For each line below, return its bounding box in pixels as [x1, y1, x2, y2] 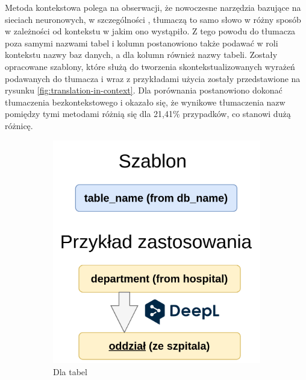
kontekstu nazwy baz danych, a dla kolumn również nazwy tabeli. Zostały [5, 48, 278, 61]
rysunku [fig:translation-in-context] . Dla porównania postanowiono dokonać [5, 84, 283, 97]
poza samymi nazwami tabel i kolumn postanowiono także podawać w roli [5, 36, 278, 49]
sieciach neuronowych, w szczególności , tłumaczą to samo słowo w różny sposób [5, 13, 301, 25]
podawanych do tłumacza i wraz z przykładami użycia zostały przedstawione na [5, 72, 301, 84]
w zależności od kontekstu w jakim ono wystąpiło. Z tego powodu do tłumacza [5, 25, 296, 37]
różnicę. [5, 119, 33, 131]
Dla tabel [53, 365, 87, 378]
